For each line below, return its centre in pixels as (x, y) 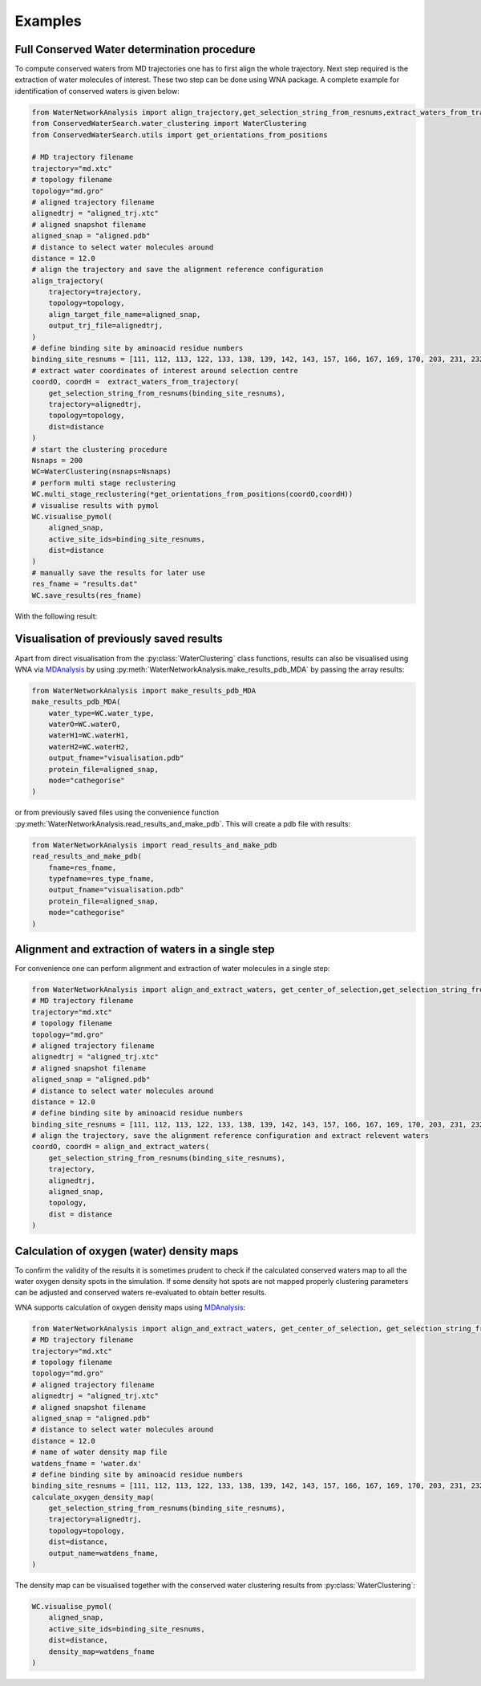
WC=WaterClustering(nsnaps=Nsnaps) (101, 472)
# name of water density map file (99, 1452)
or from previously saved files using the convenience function (117, 813)
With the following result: (56, 616)
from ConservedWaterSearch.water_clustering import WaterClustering (169, 124)
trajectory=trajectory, (95, 292)
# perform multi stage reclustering (104, 483)
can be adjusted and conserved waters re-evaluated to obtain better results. (141, 1293)
